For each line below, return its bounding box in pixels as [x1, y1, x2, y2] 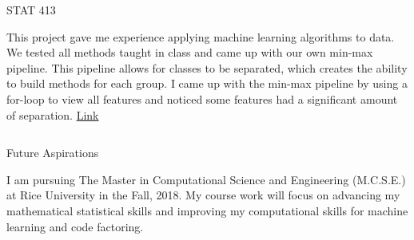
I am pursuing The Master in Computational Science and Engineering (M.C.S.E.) [6, 171, 406, 187]
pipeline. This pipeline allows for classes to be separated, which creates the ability [6, 59, 408, 76]
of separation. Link [6, 106, 99, 123]
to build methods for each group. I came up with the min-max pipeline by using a [6, 75, 408, 92]
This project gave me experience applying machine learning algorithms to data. [6, 28, 395, 45]
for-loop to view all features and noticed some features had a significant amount [6, 90, 398, 107]
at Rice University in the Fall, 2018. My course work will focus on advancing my [6, 187, 400, 203]
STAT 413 [6, 2, 56, 18]
